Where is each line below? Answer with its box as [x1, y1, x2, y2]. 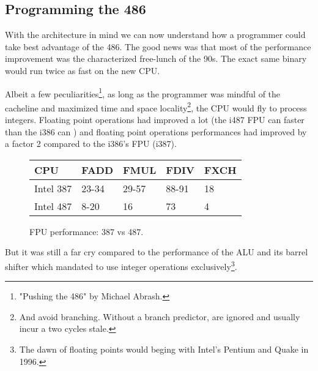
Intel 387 [34, 181, 72, 195]
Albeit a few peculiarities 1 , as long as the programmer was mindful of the [5, 85, 281, 100]
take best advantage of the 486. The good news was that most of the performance [5, 40, 311, 53]
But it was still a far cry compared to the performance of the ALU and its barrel [5, 245, 308, 258]
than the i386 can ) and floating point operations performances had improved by [5, 125, 307, 138]
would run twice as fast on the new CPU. [5, 64, 160, 77]
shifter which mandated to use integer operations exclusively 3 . [5, 258, 237, 272]
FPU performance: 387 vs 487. [29, 225, 144, 238]
